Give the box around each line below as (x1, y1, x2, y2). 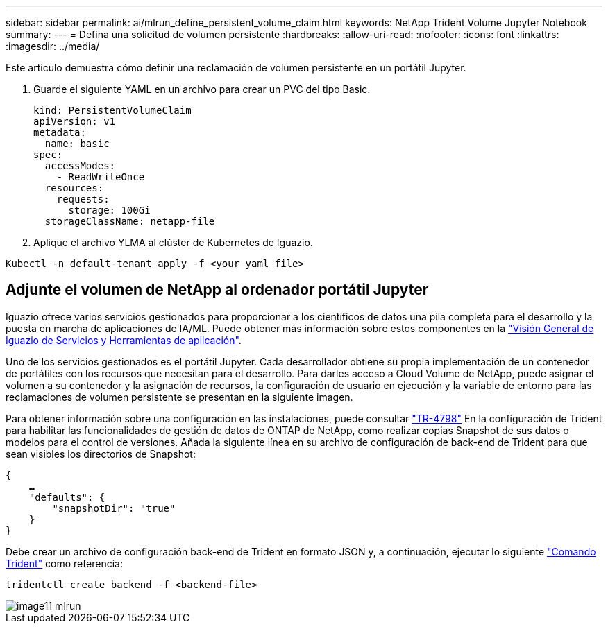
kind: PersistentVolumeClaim (33, 105, 192, 116)
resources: (44, 182, 104, 193)
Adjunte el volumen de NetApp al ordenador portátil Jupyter (6, 281, 429, 299)
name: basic (44, 138, 110, 149)
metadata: (33, 127, 86, 138)
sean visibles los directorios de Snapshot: (6, 447, 196, 460)
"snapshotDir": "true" (52, 502, 176, 514)
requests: (56, 193, 110, 205)
